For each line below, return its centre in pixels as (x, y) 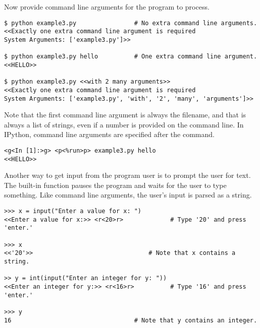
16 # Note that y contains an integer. (131, 320)
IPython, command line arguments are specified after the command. (109, 134)
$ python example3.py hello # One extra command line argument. (131, 57)
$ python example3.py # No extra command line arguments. (131, 23)
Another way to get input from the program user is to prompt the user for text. (127, 175)
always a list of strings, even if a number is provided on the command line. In (124, 124)
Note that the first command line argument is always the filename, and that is (125, 115)
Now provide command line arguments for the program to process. (107, 7)
